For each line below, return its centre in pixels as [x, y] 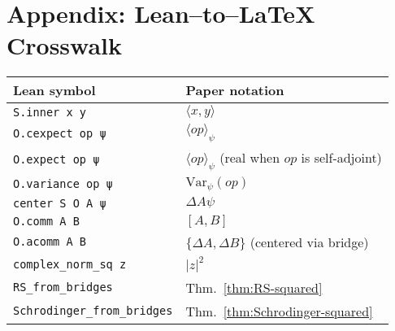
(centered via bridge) [309, 242]
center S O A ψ [60, 203]
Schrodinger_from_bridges [93, 311]
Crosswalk [65, 45]
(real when [250, 157]
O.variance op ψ [63, 184]
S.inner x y [50, 112]
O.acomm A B [50, 242]
